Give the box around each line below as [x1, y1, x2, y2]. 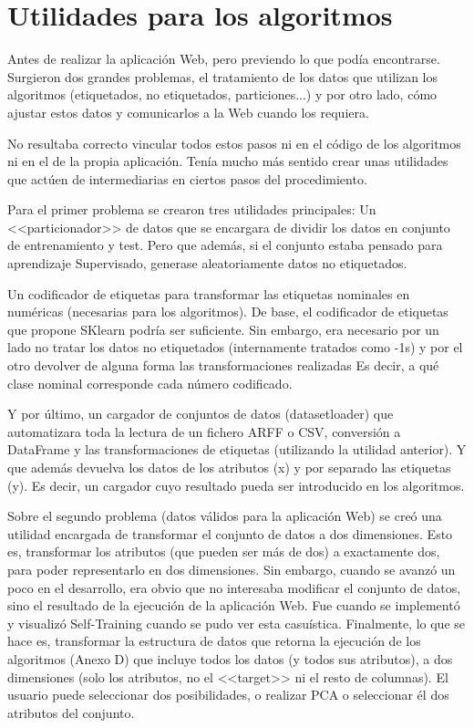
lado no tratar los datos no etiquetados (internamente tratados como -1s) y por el [7, 338, 463, 357]
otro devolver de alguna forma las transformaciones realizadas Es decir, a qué [7, 356, 439, 375]
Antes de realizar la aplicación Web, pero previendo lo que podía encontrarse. [7, 49, 440, 68]
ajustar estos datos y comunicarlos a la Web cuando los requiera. [7, 102, 369, 121]
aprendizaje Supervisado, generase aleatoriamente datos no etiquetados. [7, 254, 407, 273]
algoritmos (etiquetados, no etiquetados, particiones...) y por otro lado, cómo [7, 85, 438, 104]
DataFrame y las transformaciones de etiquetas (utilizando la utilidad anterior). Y [7, 440, 467, 459]
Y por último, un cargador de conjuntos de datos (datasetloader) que [7, 404, 394, 423]
